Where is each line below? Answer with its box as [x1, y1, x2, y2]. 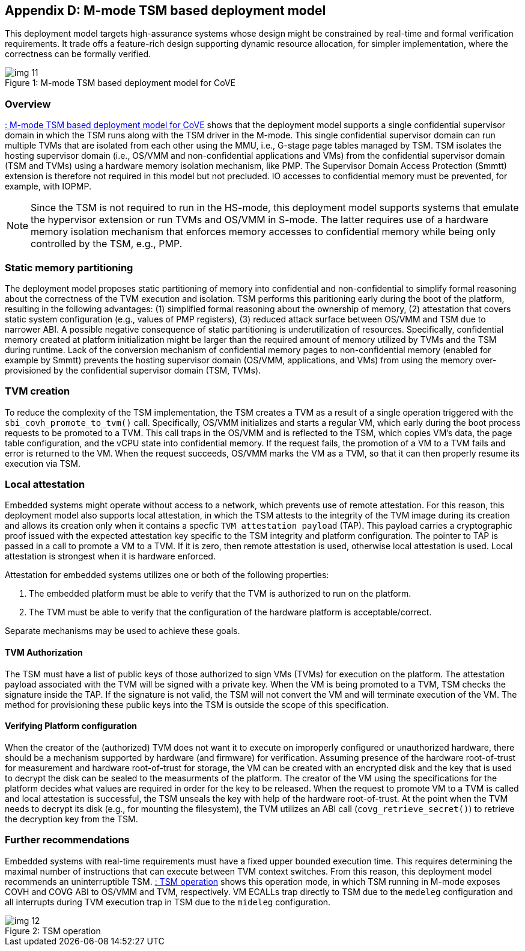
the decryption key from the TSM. [5, 813, 138, 824]
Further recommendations [5, 834, 130, 846]
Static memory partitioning [5, 261, 133, 274]
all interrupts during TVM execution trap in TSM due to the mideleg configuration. [5, 896, 331, 907]
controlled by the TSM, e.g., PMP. [31, 238, 183, 250]
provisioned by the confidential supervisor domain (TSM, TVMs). [5, 365, 261, 375]
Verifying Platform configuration [5, 721, 138, 731]
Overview [5, 97, 51, 110]
